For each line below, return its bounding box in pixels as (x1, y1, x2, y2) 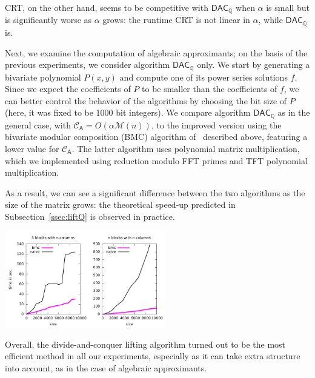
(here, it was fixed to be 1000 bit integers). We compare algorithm (5, 106, 251, 119)
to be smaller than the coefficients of (142, 82, 277, 95)
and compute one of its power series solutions (119, 70, 288, 83)
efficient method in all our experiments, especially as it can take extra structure (5, 350, 300, 362)
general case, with (5, 118, 71, 131)
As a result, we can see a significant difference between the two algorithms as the (5, 186, 305, 199)
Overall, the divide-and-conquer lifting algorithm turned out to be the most (5, 337, 286, 350)
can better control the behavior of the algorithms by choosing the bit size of (5, 94, 287, 107)
